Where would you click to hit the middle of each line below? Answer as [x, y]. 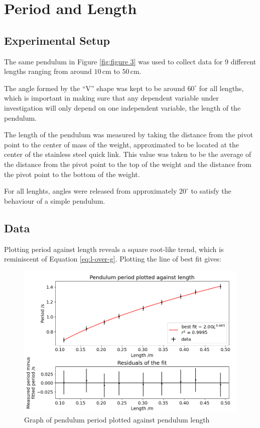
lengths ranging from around [48, 71]
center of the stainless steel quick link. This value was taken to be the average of [128, 154]
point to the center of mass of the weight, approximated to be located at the [122, 144]
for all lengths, [221, 88]
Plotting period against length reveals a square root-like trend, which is [114, 249]
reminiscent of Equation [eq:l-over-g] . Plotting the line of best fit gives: [113, 259]
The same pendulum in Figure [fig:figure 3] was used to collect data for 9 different [130, 61]
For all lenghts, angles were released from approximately [91, 191]
